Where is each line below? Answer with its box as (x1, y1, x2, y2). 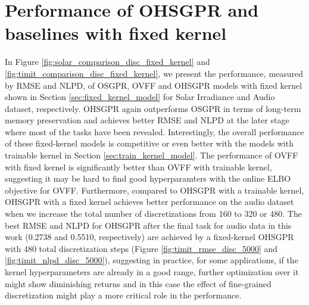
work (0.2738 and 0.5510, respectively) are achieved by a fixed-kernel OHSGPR (5, 231, 294, 243)
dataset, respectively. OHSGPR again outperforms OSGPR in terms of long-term (5, 102, 301, 114)
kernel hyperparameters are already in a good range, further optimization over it (5, 266, 299, 278)
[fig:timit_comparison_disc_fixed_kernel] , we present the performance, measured (5, 67, 304, 79)
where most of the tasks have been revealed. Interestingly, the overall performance (5, 125, 304, 138)
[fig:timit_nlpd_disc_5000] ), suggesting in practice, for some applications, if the (5, 254, 298, 266)
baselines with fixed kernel (5, 21, 227, 45)
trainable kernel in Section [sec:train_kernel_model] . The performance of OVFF (5, 149, 298, 161)
